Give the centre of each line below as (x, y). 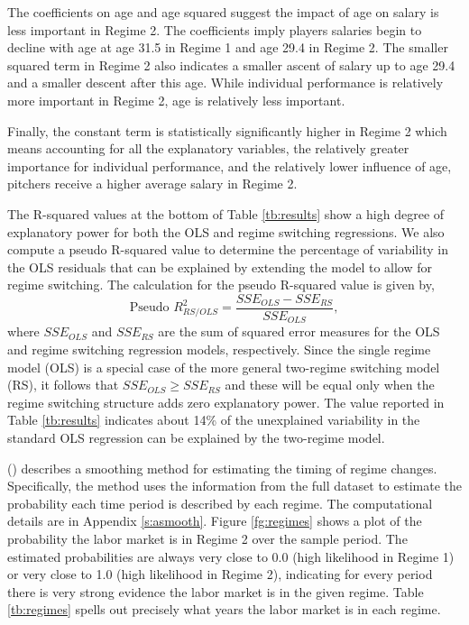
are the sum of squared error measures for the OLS (299, 331)
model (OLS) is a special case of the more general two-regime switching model (224, 367)
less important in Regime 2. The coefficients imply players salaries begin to (215, 29)
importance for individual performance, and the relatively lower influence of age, (230, 165)
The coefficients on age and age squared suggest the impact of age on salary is (223, 12)
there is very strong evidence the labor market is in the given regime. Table (216, 591)
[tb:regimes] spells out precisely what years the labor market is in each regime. (224, 609)
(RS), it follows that (63, 385)
